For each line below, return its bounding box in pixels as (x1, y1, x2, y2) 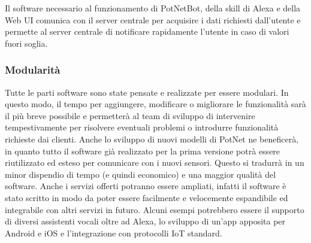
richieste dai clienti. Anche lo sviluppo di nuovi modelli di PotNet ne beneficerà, (5, 132, 299, 145)
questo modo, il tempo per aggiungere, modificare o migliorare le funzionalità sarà (5, 98, 306, 110)
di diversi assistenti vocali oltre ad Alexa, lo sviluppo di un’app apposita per (5, 215, 286, 227)
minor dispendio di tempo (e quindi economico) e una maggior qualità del (5, 168, 276, 180)
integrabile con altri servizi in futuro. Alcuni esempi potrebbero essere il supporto (5, 203, 304, 215)
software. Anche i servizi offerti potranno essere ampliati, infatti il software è (5, 180, 286, 192)
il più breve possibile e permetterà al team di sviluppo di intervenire (5, 109, 255, 121)
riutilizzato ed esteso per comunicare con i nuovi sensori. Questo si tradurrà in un (5, 156, 304, 169)
